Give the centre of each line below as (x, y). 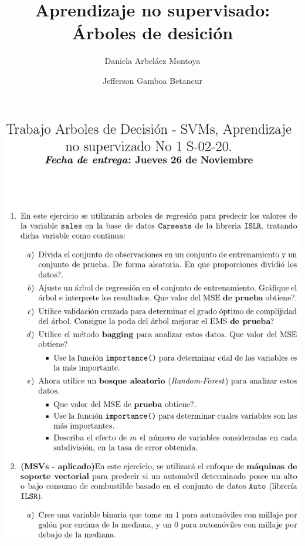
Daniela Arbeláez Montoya (152, 61)
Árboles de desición (152, 33)
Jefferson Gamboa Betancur (152, 80)
